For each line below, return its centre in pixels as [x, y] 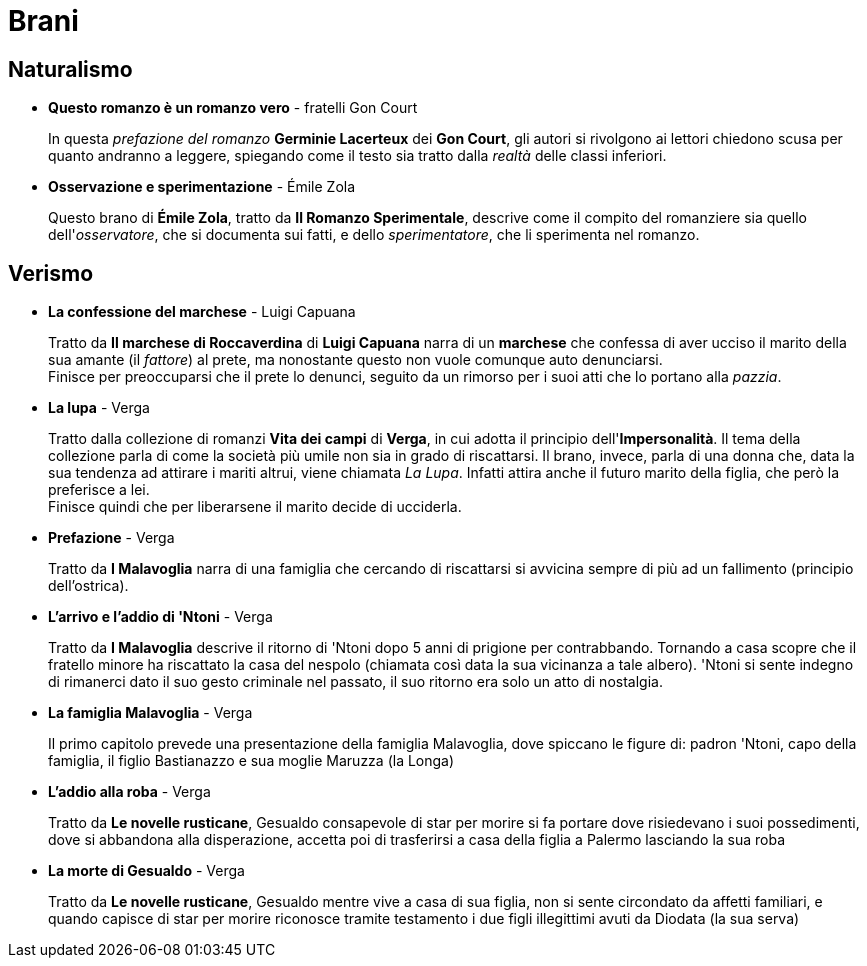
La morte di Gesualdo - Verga [146, 871]
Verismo [51, 273]
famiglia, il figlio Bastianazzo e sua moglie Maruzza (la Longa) [251, 761]
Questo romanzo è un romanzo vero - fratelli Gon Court [233, 108]
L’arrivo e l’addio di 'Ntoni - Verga [160, 617]
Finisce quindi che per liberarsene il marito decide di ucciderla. [255, 507]
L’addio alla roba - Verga [129, 792]
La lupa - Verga [99, 408]
